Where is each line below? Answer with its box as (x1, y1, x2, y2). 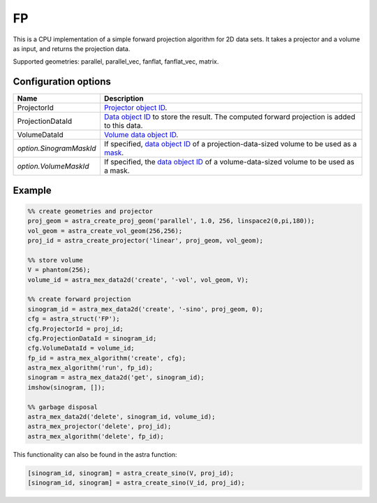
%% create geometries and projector (27, 207, 154, 215)
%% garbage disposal (27, 403, 98, 411)
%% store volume (27, 256, 84, 264)
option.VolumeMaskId (17, 162, 89, 171)
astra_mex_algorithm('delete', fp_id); (27, 432, 164, 440)
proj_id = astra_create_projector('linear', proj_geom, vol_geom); (27, 236, 264, 245)
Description (103, 94, 145, 104)
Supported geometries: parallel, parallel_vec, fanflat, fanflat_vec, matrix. (13, 57, 219, 66)
